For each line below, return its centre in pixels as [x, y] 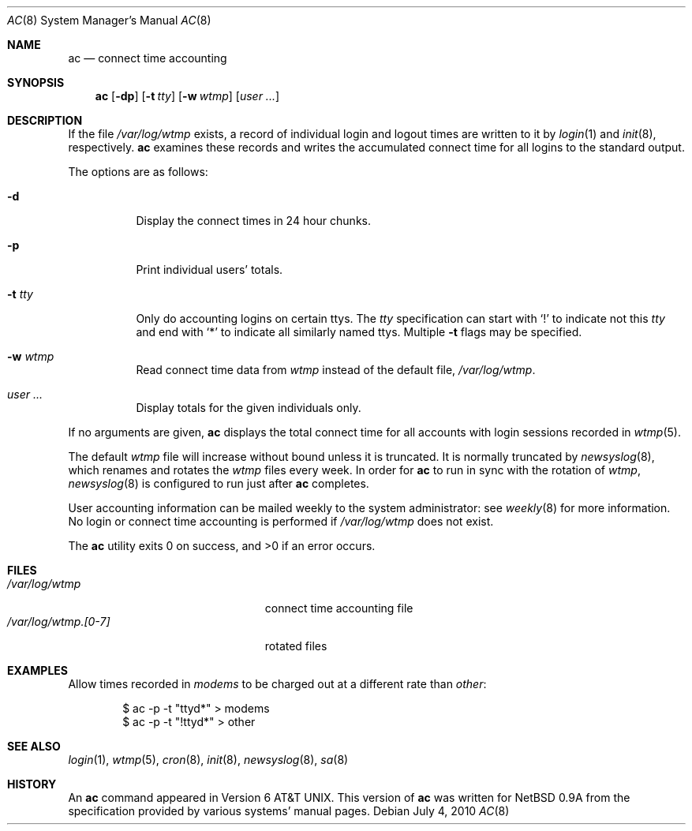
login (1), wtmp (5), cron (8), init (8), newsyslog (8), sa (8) [208, 760]
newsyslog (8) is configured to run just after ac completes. [219, 483]
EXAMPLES [37, 670]
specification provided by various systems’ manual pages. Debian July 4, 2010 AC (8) [289, 811]
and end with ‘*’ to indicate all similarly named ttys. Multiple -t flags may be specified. [359, 332]
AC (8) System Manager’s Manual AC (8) [109, 20]
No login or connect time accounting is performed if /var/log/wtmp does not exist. [281, 521]
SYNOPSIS [36, 82]
